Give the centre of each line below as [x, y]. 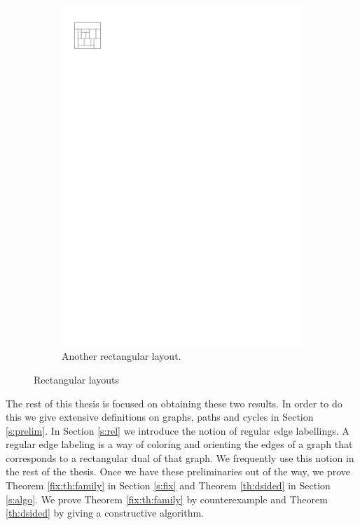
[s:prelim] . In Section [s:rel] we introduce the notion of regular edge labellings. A [178, 430]
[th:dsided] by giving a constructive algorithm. [105, 513]
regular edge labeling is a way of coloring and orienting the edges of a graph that [179, 444]
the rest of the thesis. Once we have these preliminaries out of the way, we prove [178, 471]
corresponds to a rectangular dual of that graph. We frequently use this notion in [180, 457]
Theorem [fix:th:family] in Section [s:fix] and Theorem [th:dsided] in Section [168, 485]
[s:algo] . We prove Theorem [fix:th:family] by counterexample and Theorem [167, 499]
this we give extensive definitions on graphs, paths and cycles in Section [160, 417]
